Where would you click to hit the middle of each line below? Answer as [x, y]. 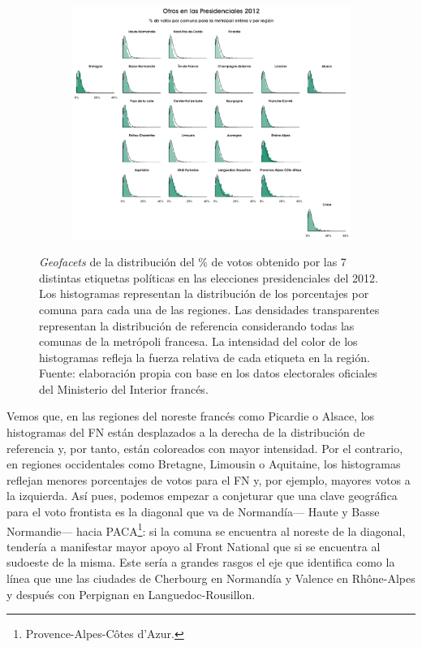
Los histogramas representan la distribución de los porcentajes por [204, 293]
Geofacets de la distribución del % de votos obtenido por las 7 [193, 262]
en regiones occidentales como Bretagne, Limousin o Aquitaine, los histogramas [204, 464]
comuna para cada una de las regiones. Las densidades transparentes [209, 309]
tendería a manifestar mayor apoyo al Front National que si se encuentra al [194, 546]
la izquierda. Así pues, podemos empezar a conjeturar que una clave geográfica [202, 496]
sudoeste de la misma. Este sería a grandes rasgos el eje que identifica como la [201, 562]
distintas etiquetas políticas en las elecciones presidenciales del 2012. [209, 277]
